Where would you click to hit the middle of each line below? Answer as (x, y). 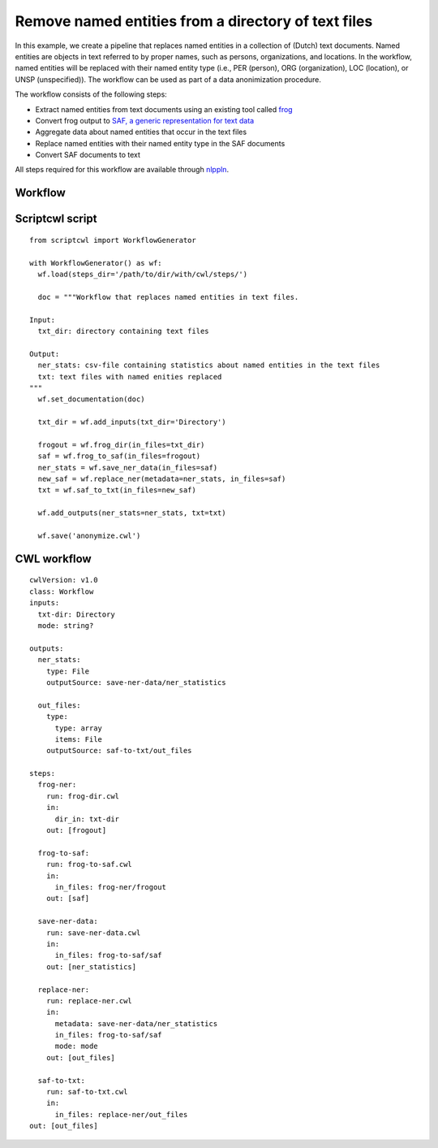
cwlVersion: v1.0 (64, 580)
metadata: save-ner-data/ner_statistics (136, 1023)
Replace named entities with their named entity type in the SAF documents (160, 143)
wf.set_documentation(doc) (91, 399)
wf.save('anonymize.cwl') (89, 536)
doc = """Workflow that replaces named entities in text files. (168, 297)
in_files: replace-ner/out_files (121, 1114)
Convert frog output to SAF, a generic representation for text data (145, 120)
